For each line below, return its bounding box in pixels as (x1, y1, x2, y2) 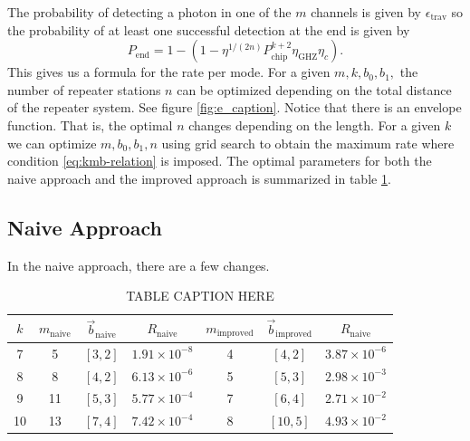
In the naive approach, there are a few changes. (7, 255, 270, 274)
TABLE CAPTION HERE (126, 286, 274, 305)
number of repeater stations (7, 80, 161, 99)
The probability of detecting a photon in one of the (7, 3, 292, 21)
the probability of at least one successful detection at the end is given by (7, 20, 410, 39)
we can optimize (7, 133, 97, 152)
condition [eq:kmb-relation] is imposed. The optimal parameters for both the (7, 151, 432, 170)
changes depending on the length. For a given (188, 115, 441, 134)
